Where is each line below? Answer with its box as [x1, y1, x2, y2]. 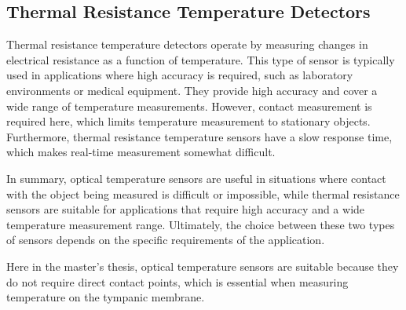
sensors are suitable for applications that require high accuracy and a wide [6, 201, 365, 217]
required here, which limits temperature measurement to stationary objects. [6, 113, 371, 129]
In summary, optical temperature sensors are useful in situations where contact [6, 170, 386, 186]
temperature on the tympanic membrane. [6, 289, 205, 305]
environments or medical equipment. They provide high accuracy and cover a [6, 82, 378, 98]
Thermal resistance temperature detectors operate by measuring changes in [6, 36, 368, 53]
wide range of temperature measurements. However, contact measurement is [6, 97, 372, 114]
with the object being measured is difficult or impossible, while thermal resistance [6, 185, 400, 202]
